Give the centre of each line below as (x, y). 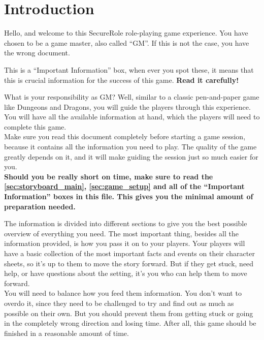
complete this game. (35, 126)
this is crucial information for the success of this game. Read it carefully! (122, 80)
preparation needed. (40, 206)
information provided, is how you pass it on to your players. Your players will (125, 243)
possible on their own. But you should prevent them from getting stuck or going (129, 313)
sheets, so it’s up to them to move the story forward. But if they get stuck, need (129, 263)
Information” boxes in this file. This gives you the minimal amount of (129, 196)
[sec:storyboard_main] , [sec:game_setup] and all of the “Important (124, 186)
